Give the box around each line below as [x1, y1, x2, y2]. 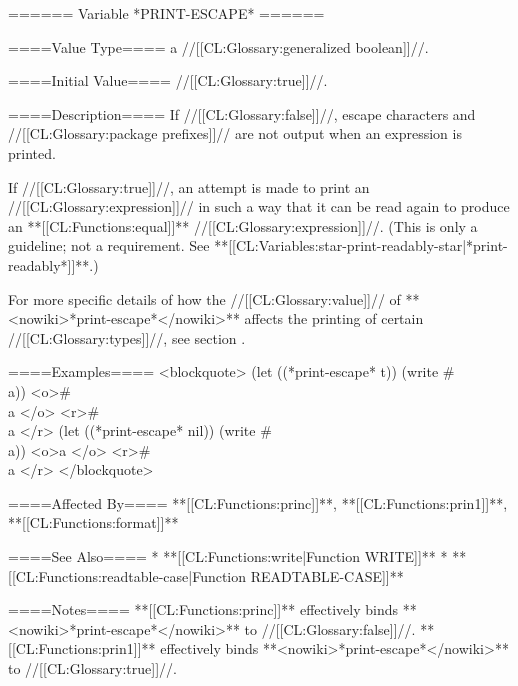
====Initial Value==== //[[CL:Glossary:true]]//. [8, 70, 328, 91]
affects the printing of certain [244, 308, 424, 329]
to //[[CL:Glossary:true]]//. [8, 658, 177, 679]
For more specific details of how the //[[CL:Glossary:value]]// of [8, 288, 401, 309]
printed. [8, 142, 56, 163]
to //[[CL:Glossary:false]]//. [244, 618, 416, 639]
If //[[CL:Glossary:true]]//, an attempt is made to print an [8, 176, 370, 197]
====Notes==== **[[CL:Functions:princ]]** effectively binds [8, 599, 398, 620]
